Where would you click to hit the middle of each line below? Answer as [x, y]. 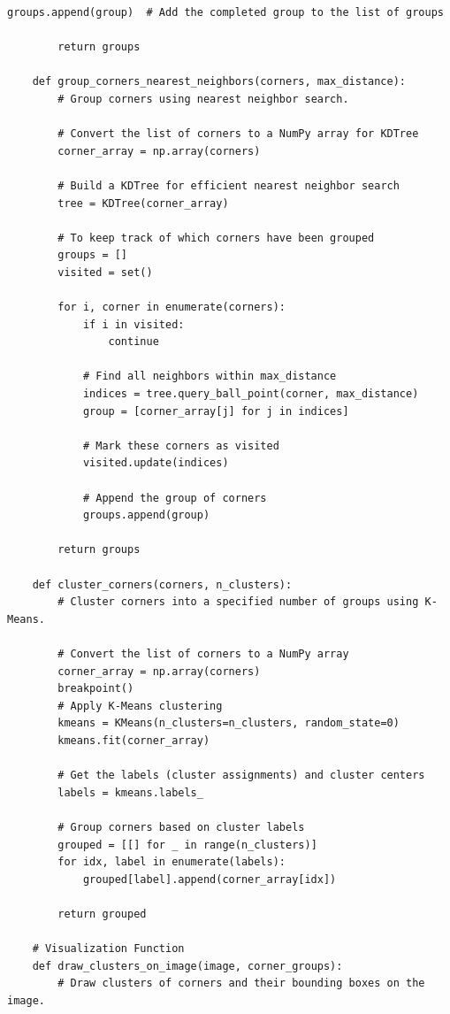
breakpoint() [96, 689]
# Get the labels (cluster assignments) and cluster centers [241, 776]
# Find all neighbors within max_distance [210, 376]
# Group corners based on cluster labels [181, 827]
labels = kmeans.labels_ [130, 792]
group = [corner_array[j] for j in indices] [216, 411]
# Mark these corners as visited [181, 446]
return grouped [102, 914]
